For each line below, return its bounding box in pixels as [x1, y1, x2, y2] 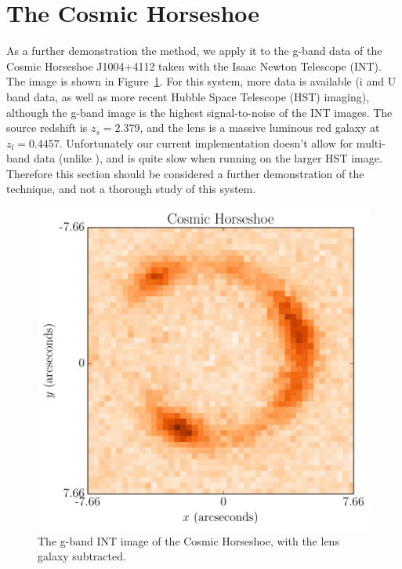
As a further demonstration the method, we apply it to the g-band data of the [6, 42, 382, 59]
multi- [356, 134, 386, 151]
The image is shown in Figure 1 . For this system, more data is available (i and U [6, 73, 397, 89]
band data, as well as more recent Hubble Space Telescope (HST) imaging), [6, 88, 370, 104]
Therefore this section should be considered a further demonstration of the [6, 165, 364, 181]
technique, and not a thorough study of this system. [6, 181, 256, 197]
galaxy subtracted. [38, 548, 126, 564]
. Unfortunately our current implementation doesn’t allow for [59, 134, 353, 151]
